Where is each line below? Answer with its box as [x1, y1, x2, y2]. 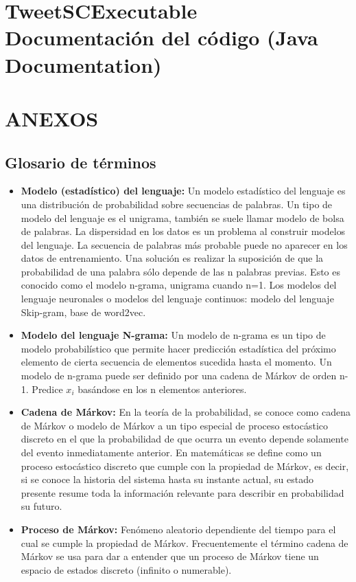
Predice [32, 381, 63, 396]
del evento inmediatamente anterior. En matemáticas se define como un [21, 445, 322, 460]
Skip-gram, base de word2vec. [21, 304, 146, 319]
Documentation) [5, 50, 162, 78]
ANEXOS [5, 104, 99, 132]
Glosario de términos [5, 151, 156, 172]
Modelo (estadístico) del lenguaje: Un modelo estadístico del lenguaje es [21, 183, 346, 198]
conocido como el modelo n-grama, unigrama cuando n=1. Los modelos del [21, 278, 337, 292]
